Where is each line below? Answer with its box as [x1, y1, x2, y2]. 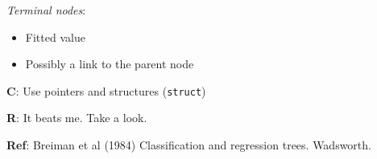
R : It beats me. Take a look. [6, 109, 147, 126]
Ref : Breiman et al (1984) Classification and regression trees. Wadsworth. [6, 137, 371, 153]
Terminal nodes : [6, 2, 86, 18]
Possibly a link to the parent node [25, 55, 194, 72]
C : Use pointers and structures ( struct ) [6, 82, 206, 99]
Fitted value [25, 28, 85, 45]
